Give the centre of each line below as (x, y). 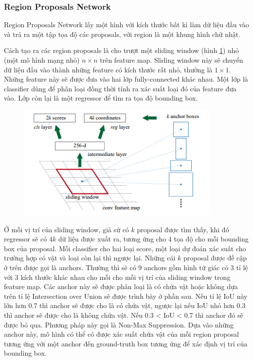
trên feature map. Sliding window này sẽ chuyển (172, 60)
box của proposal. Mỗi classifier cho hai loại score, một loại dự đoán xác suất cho (125, 248)
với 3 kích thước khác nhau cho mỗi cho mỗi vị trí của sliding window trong (117, 277)
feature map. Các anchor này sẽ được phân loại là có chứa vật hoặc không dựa (121, 286)
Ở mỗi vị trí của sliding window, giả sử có (66, 229)
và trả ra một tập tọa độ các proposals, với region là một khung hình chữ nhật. (122, 34)
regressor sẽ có (26, 239)
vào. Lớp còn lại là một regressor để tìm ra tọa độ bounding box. (101, 98)
